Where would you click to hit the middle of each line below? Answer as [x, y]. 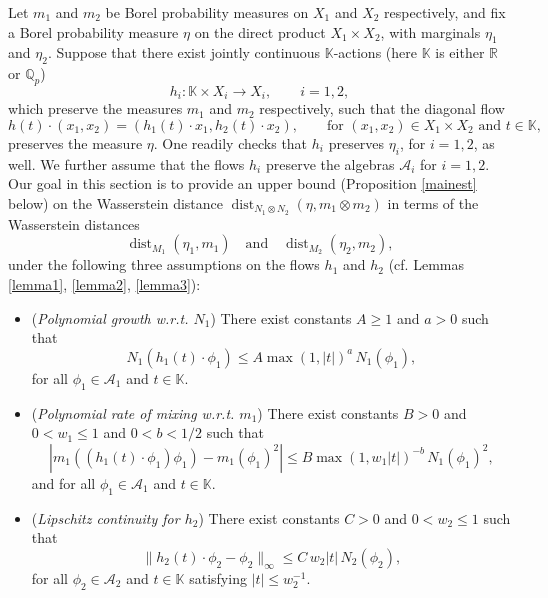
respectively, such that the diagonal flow [382, 108]
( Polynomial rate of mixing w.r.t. [133, 412]
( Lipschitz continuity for [105, 517]
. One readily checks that [230, 143]
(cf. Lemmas [426, 264]
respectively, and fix [445, 12]
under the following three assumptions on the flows [164, 264]
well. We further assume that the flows [126, 163]
